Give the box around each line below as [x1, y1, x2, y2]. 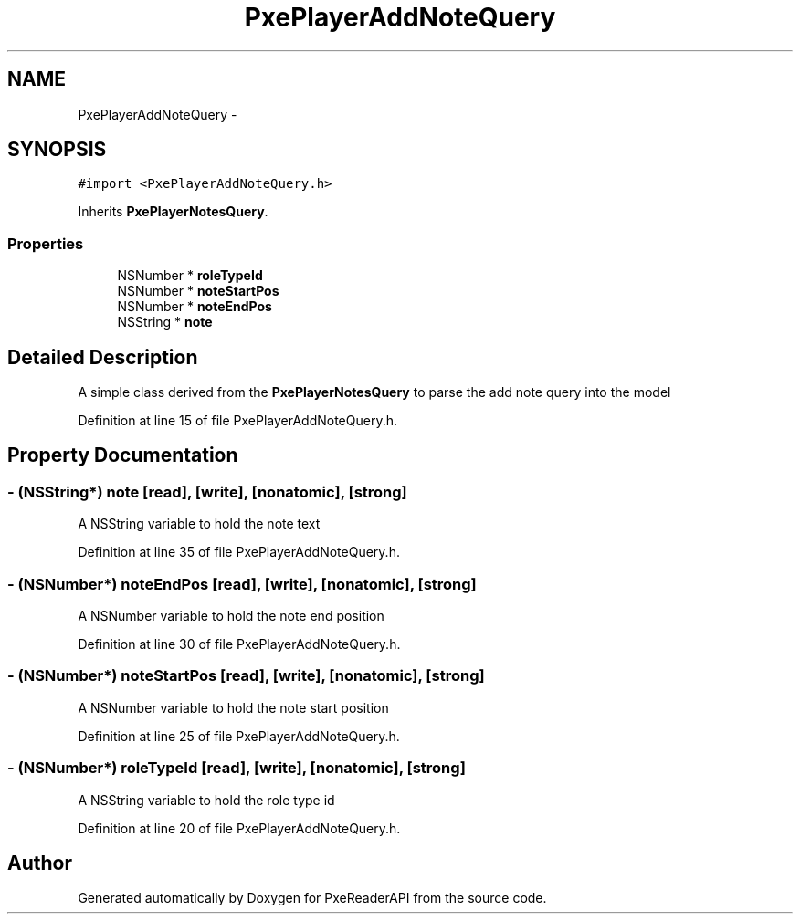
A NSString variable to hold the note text [78, 516, 321, 532]
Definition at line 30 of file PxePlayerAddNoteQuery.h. [78, 636, 401, 652]
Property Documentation [7, 444, 238, 467]
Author [7, 851, 72, 874]
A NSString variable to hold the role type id [78, 791, 335, 808]
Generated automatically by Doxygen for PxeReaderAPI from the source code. [78, 890, 547, 906]
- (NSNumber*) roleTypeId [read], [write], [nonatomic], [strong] [7, 759, 466, 778]
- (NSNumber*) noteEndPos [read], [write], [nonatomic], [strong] [7, 574, 477, 593]
